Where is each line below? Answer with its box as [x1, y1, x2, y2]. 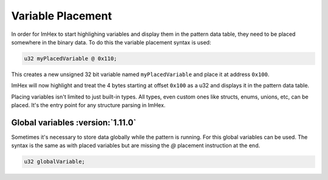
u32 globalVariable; [24, 158, 85, 165]
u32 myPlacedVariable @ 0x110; [24, 55, 118, 62]
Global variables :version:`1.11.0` [11, 117, 137, 128]
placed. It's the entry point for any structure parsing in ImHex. [11, 102, 166, 109]
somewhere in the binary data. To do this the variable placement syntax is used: [11, 38, 211, 46]
